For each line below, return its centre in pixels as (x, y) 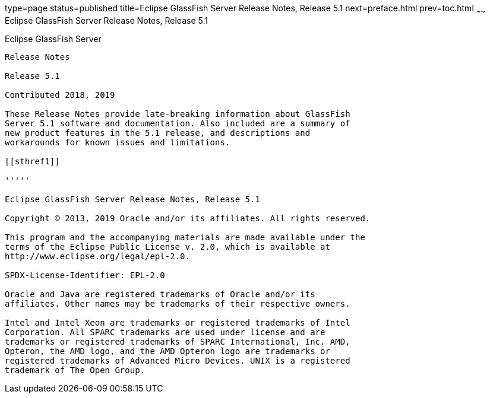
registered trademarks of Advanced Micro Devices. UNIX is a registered (178, 360)
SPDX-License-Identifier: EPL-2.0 (85, 275)
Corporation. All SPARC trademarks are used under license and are (165, 332)
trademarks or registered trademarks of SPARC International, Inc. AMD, (178, 341)
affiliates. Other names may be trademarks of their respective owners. (178, 303)
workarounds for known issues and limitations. (118, 142)
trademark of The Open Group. (75, 370)
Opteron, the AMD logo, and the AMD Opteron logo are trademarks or (167, 351)
